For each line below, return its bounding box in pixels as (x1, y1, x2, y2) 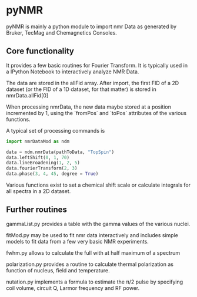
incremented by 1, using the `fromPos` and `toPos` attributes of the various (6, 109, 187, 116)
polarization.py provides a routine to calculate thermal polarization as (6, 261, 173, 268)
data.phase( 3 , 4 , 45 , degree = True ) (6, 171, 99, 177)
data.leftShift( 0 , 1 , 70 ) (6, 154, 69, 160)
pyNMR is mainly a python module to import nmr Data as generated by (6, 23, 177, 30)
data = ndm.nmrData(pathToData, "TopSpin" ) (6, 149, 115, 155)
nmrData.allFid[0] (6, 92, 49, 99)
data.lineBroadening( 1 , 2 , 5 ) (6, 160, 81, 166)
